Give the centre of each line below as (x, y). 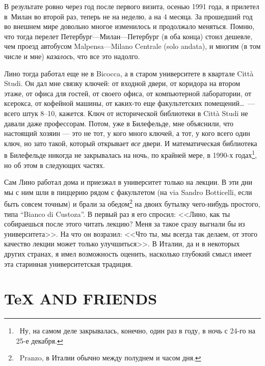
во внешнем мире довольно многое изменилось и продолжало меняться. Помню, (129, 26)
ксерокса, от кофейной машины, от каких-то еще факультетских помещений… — (130, 103)
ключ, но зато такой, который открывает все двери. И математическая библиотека (131, 143)
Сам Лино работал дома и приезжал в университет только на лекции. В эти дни (128, 182)
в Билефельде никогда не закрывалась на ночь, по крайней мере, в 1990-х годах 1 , (131, 154)
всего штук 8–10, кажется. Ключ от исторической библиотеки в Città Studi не (126, 113)
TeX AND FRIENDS (81, 299)
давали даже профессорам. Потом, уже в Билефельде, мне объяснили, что (119, 123)
